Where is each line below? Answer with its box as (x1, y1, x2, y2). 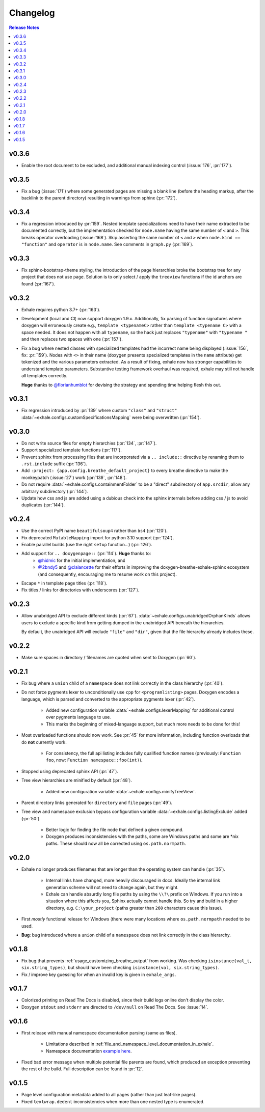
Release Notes (9, 25, 39, 30)
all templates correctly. (21, 373, 68, 379)
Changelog (9, 7, 55, 18)
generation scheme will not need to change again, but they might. (46, 884, 179, 890)
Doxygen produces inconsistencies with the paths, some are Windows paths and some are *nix (46, 834, 239, 839)
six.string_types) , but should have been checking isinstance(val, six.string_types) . (21, 965, 219, 971)
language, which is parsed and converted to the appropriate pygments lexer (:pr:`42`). (21, 696, 195, 702)
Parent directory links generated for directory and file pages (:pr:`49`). (21, 800, 173, 806)
